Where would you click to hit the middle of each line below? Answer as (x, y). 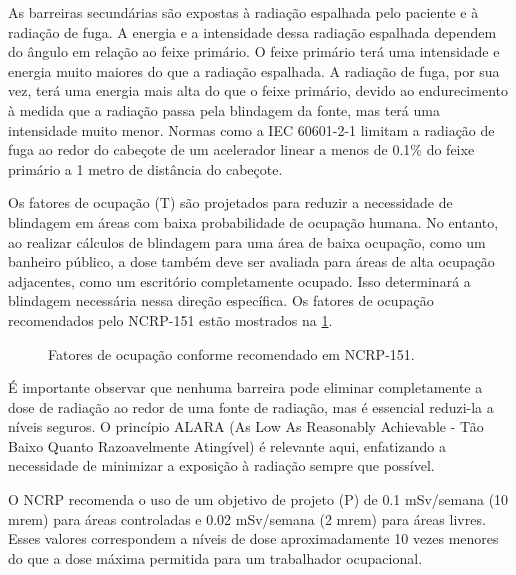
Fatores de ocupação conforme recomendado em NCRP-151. (231, 353)
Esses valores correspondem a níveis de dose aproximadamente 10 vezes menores (253, 538)
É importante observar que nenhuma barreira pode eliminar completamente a (245, 387)
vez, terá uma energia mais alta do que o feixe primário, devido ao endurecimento (258, 90)
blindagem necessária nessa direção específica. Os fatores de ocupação (221, 300)
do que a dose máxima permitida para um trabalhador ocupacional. (215, 557)
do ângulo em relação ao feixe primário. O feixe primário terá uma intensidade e (254, 51)
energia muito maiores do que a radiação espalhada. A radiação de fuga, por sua (254, 70)
